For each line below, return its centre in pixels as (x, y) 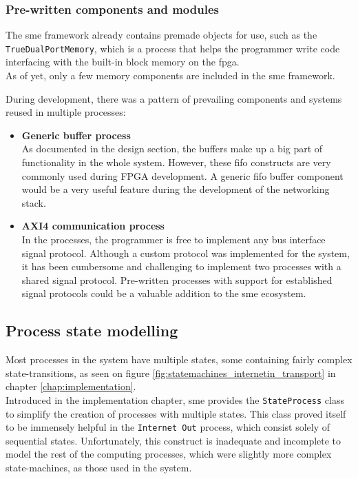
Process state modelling (92, 330)
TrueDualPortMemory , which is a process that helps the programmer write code (173, 48)
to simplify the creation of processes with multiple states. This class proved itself (176, 413)
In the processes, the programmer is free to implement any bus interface (173, 239)
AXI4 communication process (93, 226)
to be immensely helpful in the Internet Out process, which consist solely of (168, 427)
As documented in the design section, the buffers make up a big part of (172, 149)
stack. (34, 202)
